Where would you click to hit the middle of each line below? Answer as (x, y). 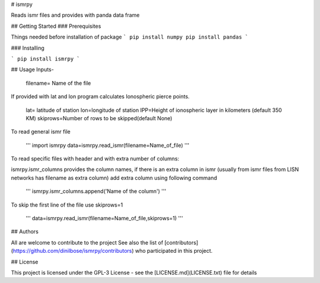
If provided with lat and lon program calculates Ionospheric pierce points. (100, 97)
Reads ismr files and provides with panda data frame (75, 15)
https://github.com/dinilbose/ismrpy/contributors (72, 251)
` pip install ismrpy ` (45, 59)
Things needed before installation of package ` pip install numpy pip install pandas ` (130, 37)
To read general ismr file (41, 132)
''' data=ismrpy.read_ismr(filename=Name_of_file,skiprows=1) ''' (104, 218)
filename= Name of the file (58, 83)
